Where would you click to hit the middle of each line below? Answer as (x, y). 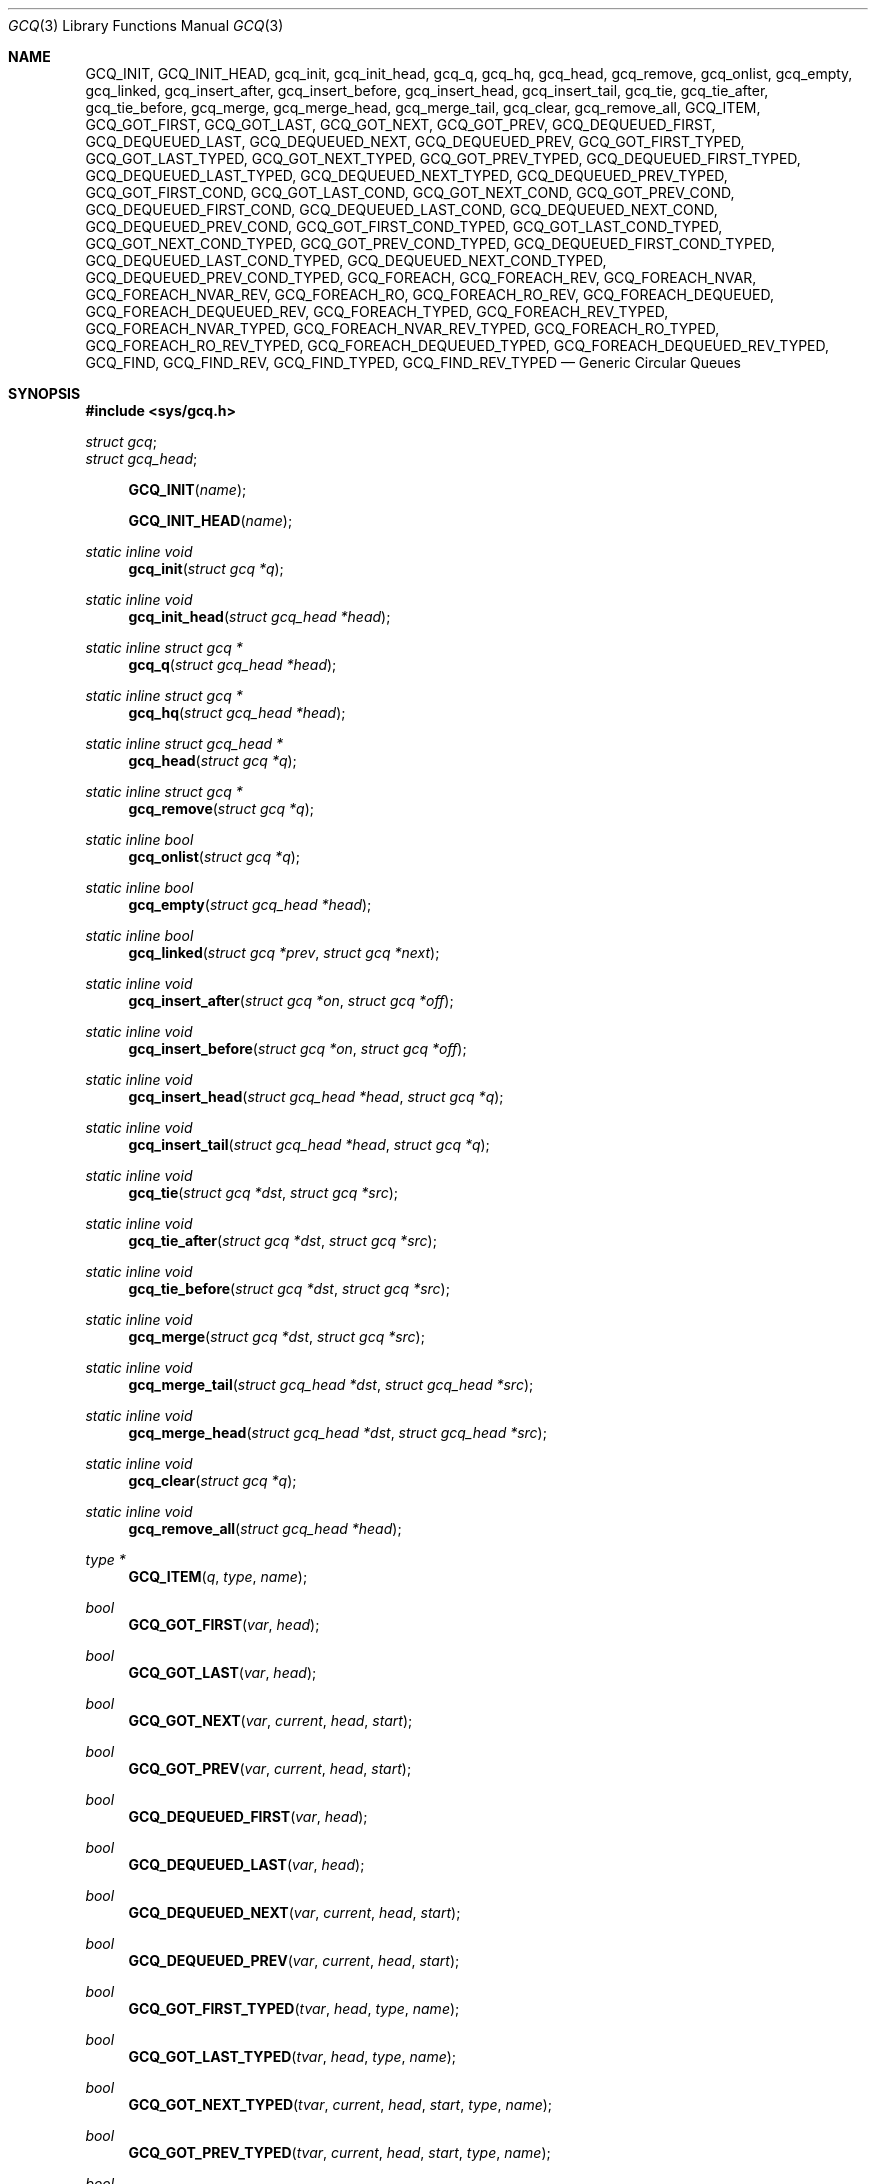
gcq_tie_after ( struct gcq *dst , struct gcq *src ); (282, 1240)
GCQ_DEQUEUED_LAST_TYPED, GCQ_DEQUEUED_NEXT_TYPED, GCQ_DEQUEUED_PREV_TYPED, (406, 175)
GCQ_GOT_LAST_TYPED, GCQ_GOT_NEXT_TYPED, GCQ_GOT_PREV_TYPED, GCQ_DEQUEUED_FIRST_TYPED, (443, 158)
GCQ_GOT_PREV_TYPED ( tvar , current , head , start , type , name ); (339, 2152)
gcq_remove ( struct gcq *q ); (221, 808)
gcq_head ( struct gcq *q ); (212, 760)
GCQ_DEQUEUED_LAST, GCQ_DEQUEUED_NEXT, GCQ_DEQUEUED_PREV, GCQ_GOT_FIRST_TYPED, (415, 141)
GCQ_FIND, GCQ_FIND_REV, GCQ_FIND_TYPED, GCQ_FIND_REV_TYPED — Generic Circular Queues (413, 362)
